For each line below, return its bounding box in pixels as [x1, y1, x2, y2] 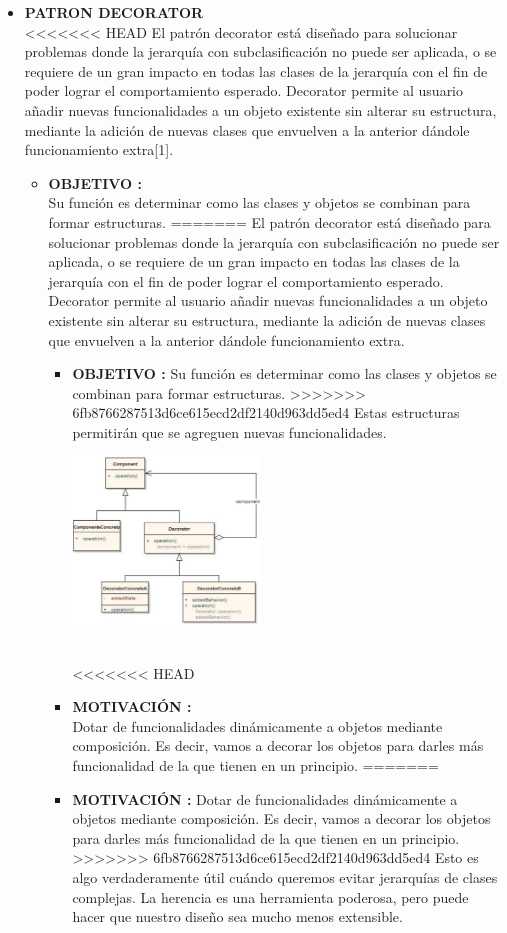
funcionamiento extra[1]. [24, 139, 174, 160]
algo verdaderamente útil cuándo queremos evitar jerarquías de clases [72, 866, 498, 887]
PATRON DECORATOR [24, 2, 204, 22]
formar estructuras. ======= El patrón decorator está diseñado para [48, 211, 491, 232]
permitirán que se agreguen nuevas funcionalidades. [72, 421, 387, 442]
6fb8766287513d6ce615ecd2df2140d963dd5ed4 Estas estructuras [72, 402, 460, 423]
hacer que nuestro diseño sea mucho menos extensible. [72, 906, 403, 927]
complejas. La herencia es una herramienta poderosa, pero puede [72, 886, 469, 907]
